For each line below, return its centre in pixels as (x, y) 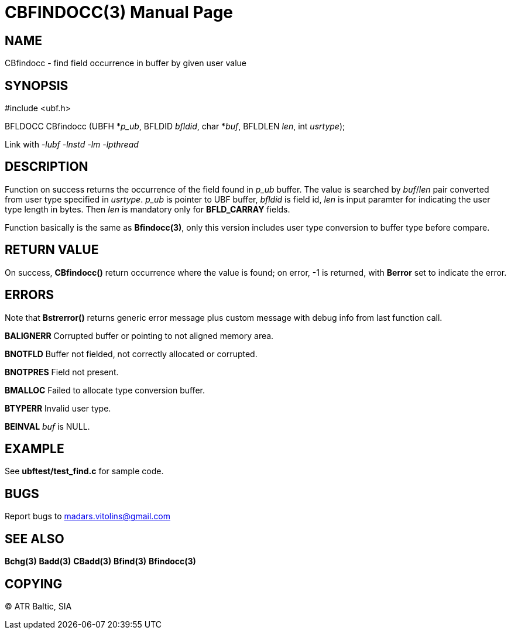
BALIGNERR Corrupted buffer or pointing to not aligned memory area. (139, 335)
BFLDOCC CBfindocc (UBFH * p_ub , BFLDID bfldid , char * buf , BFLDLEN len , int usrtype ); (175, 126)
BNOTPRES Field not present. (62, 372)
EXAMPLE (35, 448)
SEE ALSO (35, 539)
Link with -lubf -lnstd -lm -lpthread (72, 145)
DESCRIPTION (47, 167)
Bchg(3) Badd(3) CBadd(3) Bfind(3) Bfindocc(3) (100, 561)
